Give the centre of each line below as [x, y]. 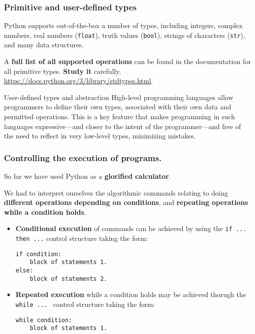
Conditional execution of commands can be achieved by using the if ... [131, 228]
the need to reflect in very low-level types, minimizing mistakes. [100, 136]
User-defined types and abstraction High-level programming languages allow [119, 97]
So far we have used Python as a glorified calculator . [88, 176]
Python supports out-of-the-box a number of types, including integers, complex [123, 25]
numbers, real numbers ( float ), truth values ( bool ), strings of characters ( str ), [125, 35]
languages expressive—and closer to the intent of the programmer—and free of [123, 126]
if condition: [38, 254]
